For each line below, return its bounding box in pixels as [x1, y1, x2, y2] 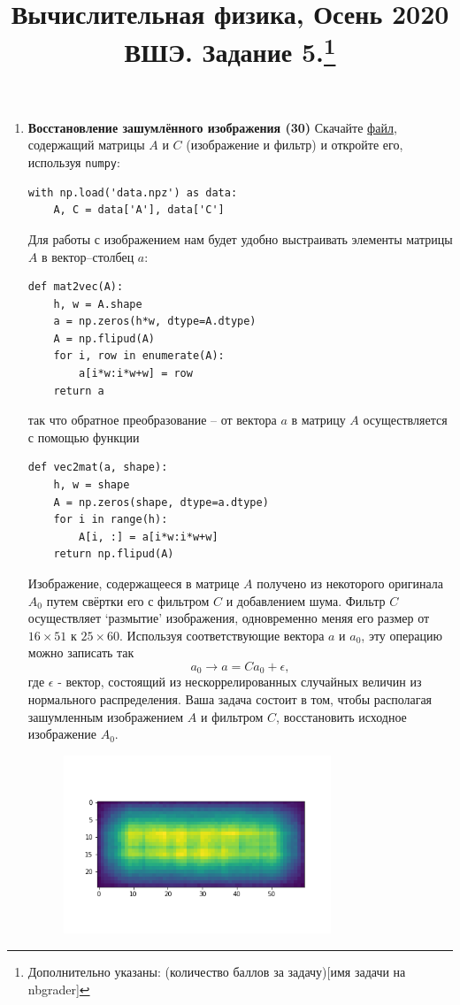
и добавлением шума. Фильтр [226, 591, 386, 610]
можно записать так [27, 643, 134, 662]
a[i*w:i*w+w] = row [79, 367, 193, 380]
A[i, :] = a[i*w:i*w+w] [79, 530, 218, 543]
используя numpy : [27, 153, 120, 172]
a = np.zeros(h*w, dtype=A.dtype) [53, 315, 257, 328]
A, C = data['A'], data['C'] [53, 203, 225, 217]
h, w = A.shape [53, 297, 142, 311]
